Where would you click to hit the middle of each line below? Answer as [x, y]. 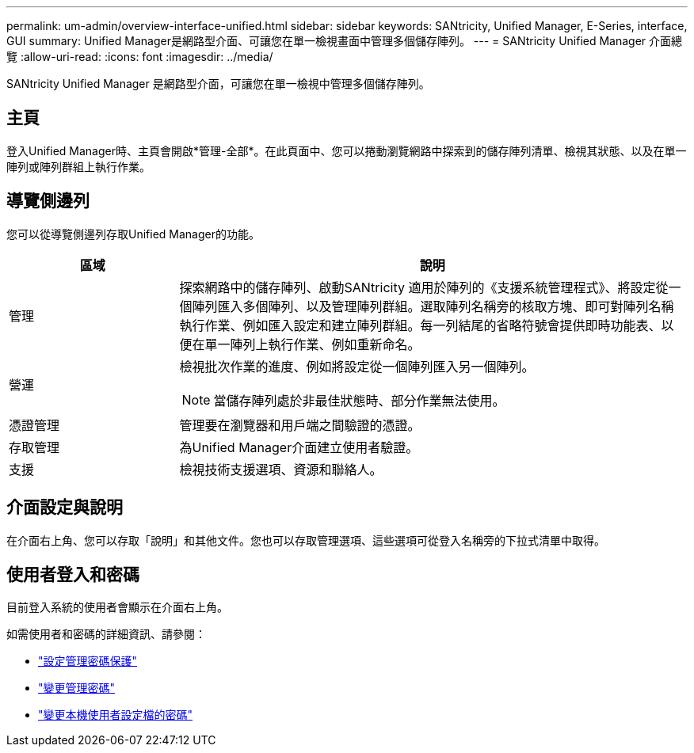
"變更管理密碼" [77, 688]
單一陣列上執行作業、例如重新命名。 [313, 344]
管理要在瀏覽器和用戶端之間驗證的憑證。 [300, 425]
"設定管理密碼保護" [88, 661]
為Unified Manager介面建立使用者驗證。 [299, 447]
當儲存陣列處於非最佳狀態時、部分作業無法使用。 [359, 400]
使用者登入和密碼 [73, 574]
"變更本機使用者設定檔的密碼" [116, 715]
